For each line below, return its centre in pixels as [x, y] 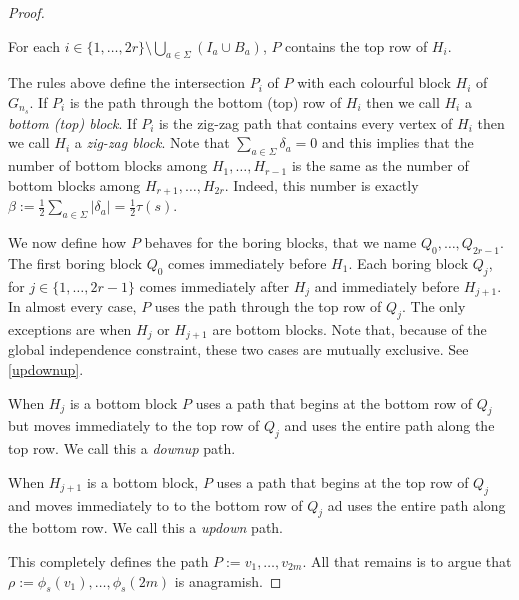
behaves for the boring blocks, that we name [280, 242]
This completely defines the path [108, 560]
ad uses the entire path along [416, 504]
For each [34, 45]
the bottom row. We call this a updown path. [146, 527]
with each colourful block [374, 82]
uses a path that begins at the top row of [342, 481]
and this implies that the [397, 142]
